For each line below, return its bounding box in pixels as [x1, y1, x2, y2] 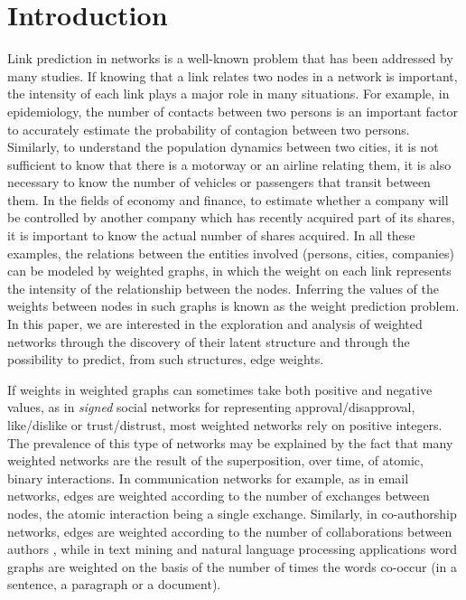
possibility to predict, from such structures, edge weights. [7, 350, 324, 369]
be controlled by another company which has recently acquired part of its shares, [7, 208, 455, 227]
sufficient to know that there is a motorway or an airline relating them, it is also [7, 155, 452, 173]
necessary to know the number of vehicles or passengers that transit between [7, 173, 431, 192]
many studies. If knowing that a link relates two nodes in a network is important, [7, 66, 458, 85]
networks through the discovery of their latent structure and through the [7, 332, 410, 351]
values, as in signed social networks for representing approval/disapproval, [7, 398, 415, 417]
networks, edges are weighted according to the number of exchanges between [7, 486, 430, 505]
